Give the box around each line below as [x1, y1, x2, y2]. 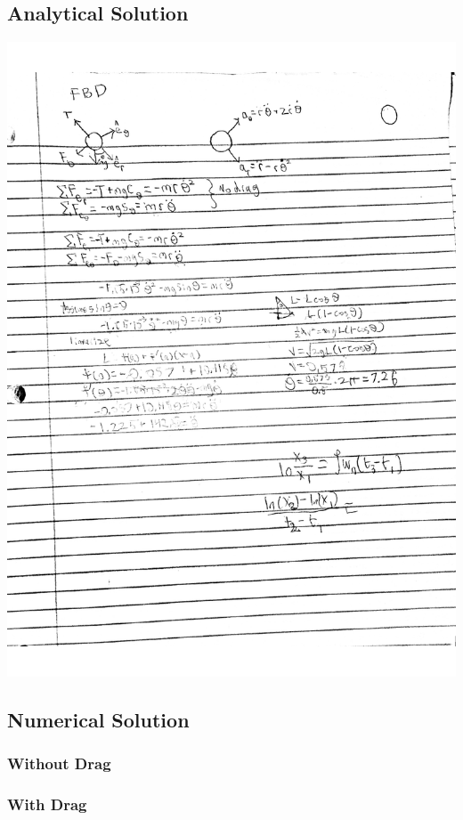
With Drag [7, 793, 87, 816]
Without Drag [7, 752, 111, 775]
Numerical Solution [7, 706, 190, 734]
